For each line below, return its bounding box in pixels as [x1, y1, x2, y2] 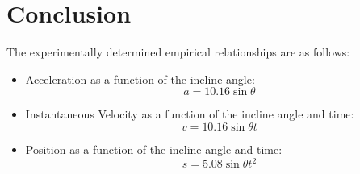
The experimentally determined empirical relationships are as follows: [6, 43, 350, 60]
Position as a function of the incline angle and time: [25, 140, 283, 157]
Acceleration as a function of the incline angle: [25, 70, 255, 87]
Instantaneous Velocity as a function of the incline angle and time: [25, 106, 354, 122]
